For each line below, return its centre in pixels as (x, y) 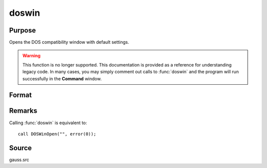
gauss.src (19, 160)
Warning (31, 56)
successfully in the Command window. (62, 78)
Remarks (23, 111)
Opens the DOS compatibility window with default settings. (69, 42)
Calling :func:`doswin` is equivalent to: (48, 123)
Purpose (22, 30)
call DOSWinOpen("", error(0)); (57, 134)
